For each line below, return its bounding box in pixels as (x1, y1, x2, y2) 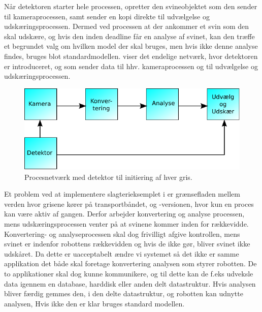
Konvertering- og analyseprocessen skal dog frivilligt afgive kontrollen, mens (4, 228, 240, 239)
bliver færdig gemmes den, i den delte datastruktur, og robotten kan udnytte (4, 288, 243, 299)
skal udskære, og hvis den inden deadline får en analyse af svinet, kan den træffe (4, 30, 255, 41)
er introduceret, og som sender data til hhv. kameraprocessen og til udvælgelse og (4, 60, 258, 71)
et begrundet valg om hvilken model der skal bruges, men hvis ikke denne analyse (4, 41, 258, 51)
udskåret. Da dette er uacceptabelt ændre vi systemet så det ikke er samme (4, 248, 239, 259)
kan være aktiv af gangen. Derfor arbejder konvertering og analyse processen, (4, 208, 245, 219)
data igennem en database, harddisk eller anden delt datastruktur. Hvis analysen (4, 278, 256, 289)
